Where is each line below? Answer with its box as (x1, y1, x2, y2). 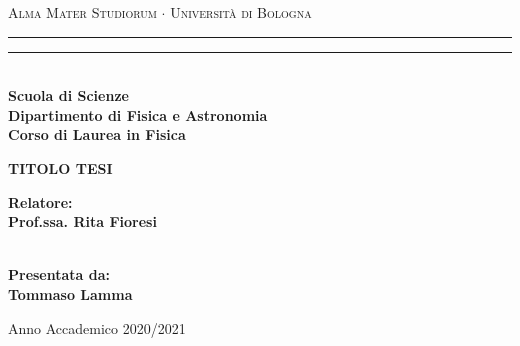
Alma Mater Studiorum (8, 2, 157, 22)
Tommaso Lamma (8, 283, 133, 304)
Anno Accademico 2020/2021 (8, 317, 186, 338)
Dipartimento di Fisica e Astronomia (8, 104, 268, 125)
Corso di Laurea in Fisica (8, 124, 186, 145)
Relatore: (8, 191, 73, 212)
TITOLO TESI (8, 157, 113, 178)
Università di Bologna (170, 2, 312, 22)
